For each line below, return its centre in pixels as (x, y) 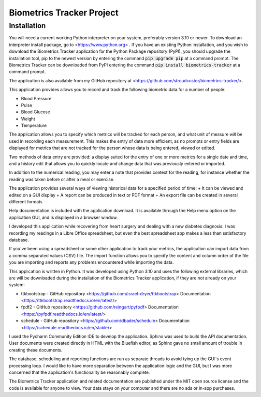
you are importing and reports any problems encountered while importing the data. (91, 262)
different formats (26, 201)
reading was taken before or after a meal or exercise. (62, 179)
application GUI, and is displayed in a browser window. (63, 217)
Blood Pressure (36, 98)
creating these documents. (36, 350)
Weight (28, 119)
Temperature (34, 125)
